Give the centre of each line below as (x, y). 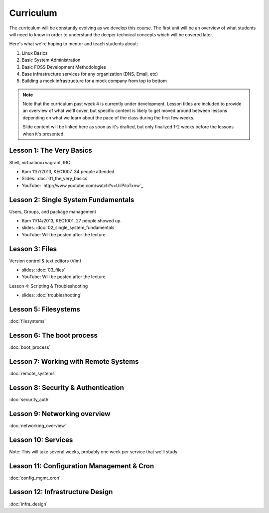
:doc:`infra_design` (28, 504)
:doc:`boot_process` (30, 347)
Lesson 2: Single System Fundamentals (72, 200)
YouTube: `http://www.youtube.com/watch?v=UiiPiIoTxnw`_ (82, 185)
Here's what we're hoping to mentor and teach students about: (73, 44)
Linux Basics (35, 53)
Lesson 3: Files (33, 249)
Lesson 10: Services (41, 440)
